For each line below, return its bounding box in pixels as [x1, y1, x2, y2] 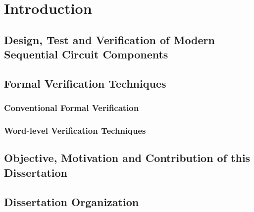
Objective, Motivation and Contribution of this [4, 150, 251, 165]
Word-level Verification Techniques [4, 124, 146, 137]
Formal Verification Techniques [4, 75, 166, 91]
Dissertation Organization [4, 194, 139, 209]
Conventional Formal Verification [4, 102, 139, 114]
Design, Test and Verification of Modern [4, 32, 215, 47]
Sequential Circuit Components [4, 47, 168, 62]
